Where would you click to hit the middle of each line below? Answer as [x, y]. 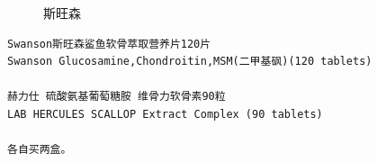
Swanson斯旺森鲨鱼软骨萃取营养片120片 [109, 44]
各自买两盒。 [40, 150]
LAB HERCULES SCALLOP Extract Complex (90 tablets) [165, 114]
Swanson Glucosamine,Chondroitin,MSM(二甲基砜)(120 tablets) [190, 62]
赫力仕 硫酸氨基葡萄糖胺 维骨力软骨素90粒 [117, 97]
